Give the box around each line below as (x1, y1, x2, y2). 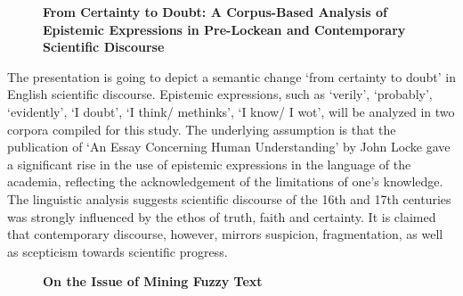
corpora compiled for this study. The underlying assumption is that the (7, 119, 396, 138)
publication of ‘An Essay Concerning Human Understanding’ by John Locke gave (7, 137, 451, 156)
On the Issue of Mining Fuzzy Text (43, 272, 263, 291)
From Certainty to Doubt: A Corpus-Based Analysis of (43, 3, 387, 21)
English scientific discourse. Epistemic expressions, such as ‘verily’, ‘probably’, (7, 85, 433, 103)
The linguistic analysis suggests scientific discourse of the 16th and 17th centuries (7, 189, 451, 208)
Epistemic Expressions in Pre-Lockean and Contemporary (43, 20, 406, 38)
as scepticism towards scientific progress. (7, 242, 228, 260)
